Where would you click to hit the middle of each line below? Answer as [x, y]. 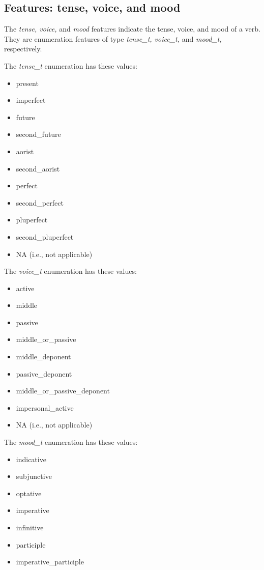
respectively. [23, 49]
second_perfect [40, 202]
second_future [38, 134]
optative [29, 493]
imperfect [31, 100]
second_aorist [38, 168]
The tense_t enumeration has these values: [71, 65]
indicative [31, 459]
